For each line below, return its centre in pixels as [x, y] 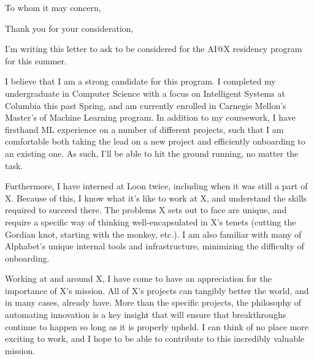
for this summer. [36, 60]
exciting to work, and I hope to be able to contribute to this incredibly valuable [155, 338]
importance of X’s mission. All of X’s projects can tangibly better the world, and [157, 290]
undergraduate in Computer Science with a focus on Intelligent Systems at [145, 93]
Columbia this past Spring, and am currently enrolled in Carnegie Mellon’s [146, 105]
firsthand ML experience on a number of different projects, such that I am [144, 129]
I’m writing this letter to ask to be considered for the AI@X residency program [154, 49]
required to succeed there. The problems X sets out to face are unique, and [146, 210]
